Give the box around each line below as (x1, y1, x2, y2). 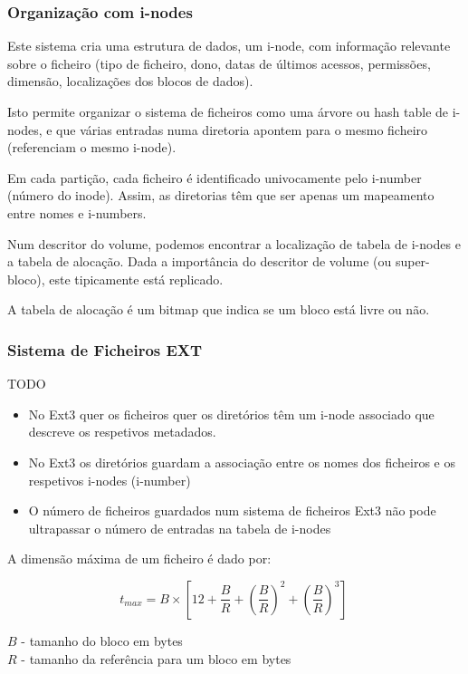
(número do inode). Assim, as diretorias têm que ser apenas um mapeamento (7, 186, 435, 205)
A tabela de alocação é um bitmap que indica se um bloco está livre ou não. (7, 300, 430, 319)
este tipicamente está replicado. (49, 269, 224, 288)
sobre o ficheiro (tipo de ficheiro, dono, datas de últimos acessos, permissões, (7, 53, 431, 72)
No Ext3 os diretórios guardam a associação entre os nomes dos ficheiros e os (28, 452, 455, 471)
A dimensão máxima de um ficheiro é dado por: (7, 549, 272, 568)
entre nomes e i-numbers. (7, 203, 147, 222)
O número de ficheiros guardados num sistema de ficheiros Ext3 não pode (28, 501, 436, 520)
